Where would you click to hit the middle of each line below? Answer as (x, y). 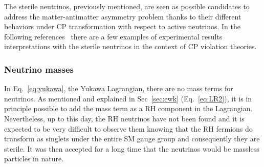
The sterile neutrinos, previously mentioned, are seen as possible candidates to (127, 6)
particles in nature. (34, 159)
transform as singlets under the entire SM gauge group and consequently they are (132, 139)
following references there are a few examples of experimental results (113, 36)
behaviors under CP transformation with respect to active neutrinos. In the (122, 26)
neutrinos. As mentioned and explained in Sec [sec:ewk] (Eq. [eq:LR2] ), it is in (128, 98)
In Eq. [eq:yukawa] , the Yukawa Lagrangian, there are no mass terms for (119, 88)
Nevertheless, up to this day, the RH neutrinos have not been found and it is (124, 118)
